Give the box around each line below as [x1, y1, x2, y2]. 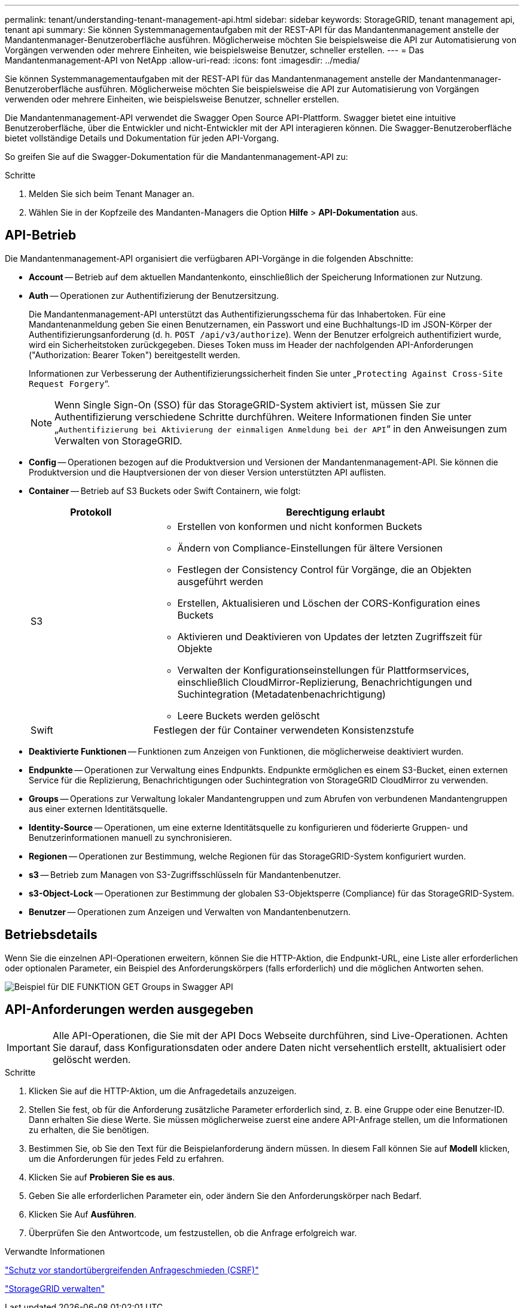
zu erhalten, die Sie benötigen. [29, 1124, 150, 1135]
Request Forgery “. [29, 378, 110, 389]
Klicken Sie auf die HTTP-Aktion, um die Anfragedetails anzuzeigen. [29, 1085, 297, 1096]
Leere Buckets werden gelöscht [177, 709, 320, 722]
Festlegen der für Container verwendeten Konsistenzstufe [153, 723, 415, 736]
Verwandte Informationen [5, 1246, 105, 1256]
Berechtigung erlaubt [286, 505, 385, 518]
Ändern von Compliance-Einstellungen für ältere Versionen [177, 541, 443, 554]
